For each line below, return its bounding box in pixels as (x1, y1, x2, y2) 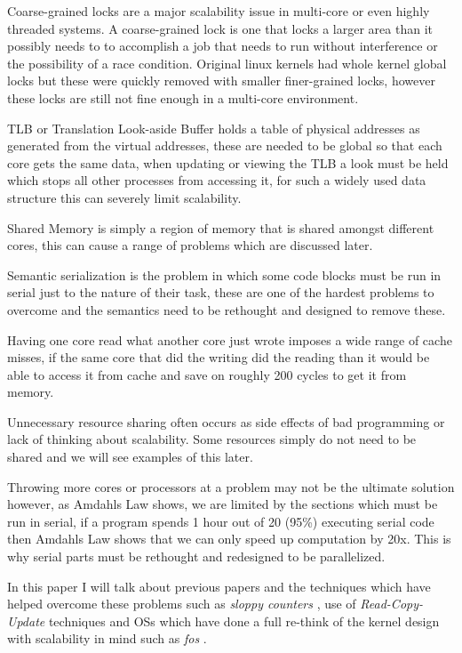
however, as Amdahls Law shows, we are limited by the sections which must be (7, 495, 438, 513)
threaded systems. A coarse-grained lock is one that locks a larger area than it (7, 19, 433, 37)
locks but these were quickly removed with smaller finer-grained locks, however (7, 71, 435, 90)
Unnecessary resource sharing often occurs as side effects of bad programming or (7, 412, 445, 431)
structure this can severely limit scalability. (7, 188, 242, 206)
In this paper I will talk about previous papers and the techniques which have (7, 576, 431, 595)
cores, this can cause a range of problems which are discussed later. (7, 236, 373, 254)
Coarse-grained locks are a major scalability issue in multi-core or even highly (7, 2, 430, 20)
